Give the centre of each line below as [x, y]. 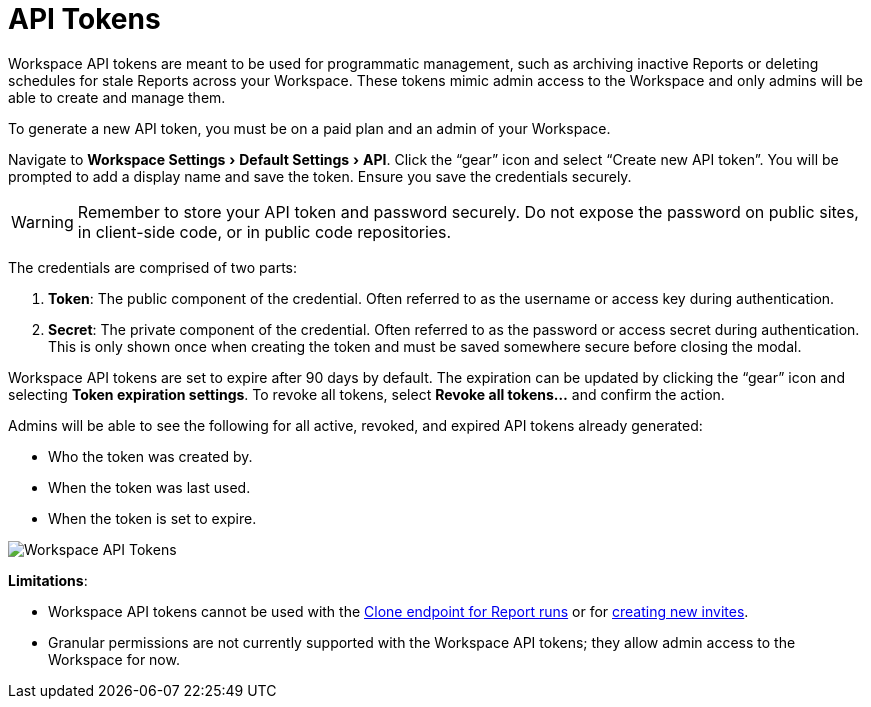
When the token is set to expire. [152, 518]
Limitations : [48, 580]
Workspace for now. [114, 659]
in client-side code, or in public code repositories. [264, 231]
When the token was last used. [149, 487]
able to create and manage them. [117, 97]
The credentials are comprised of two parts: [153, 267]
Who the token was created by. [150, 456]
